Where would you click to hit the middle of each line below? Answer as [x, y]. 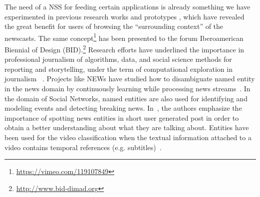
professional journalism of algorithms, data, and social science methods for [118, 59]
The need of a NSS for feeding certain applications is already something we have [128, 6]
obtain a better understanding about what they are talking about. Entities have [127, 127]
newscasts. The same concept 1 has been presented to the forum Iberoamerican [124, 37]
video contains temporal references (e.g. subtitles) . [83, 147]
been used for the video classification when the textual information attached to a [128, 137]
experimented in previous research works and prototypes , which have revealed [125, 16]
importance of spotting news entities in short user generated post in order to [122, 117]
